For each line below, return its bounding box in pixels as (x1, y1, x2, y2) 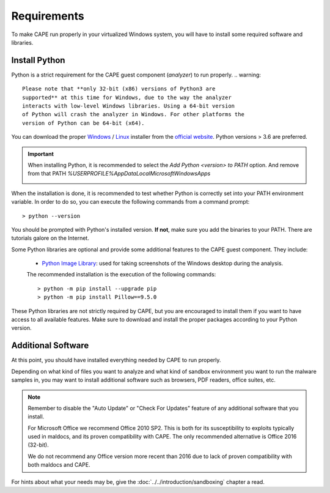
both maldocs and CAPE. (28, 461, 91, 469)
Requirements (11, 9, 85, 23)
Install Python (11, 55, 65, 65)
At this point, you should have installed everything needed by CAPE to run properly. (11, 357, 221, 364)
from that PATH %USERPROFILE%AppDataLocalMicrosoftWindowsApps (28, 170, 211, 177)
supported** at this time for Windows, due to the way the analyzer (22, 94, 232, 101)
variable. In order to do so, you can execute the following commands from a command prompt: (11, 198, 250, 206)
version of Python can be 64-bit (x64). (22, 119, 145, 127)
